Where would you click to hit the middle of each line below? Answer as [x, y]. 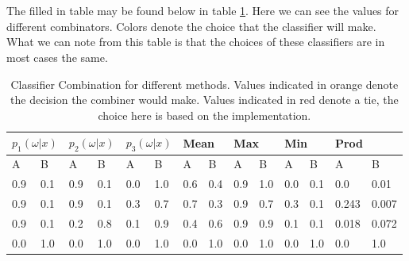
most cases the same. [57, 57]
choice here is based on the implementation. [204, 115]
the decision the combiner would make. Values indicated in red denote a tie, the [204, 100]
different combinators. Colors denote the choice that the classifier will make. [191, 26]
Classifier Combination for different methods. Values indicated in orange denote [204, 84]
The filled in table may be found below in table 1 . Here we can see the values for [203, 11]
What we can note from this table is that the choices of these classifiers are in [196, 42]
